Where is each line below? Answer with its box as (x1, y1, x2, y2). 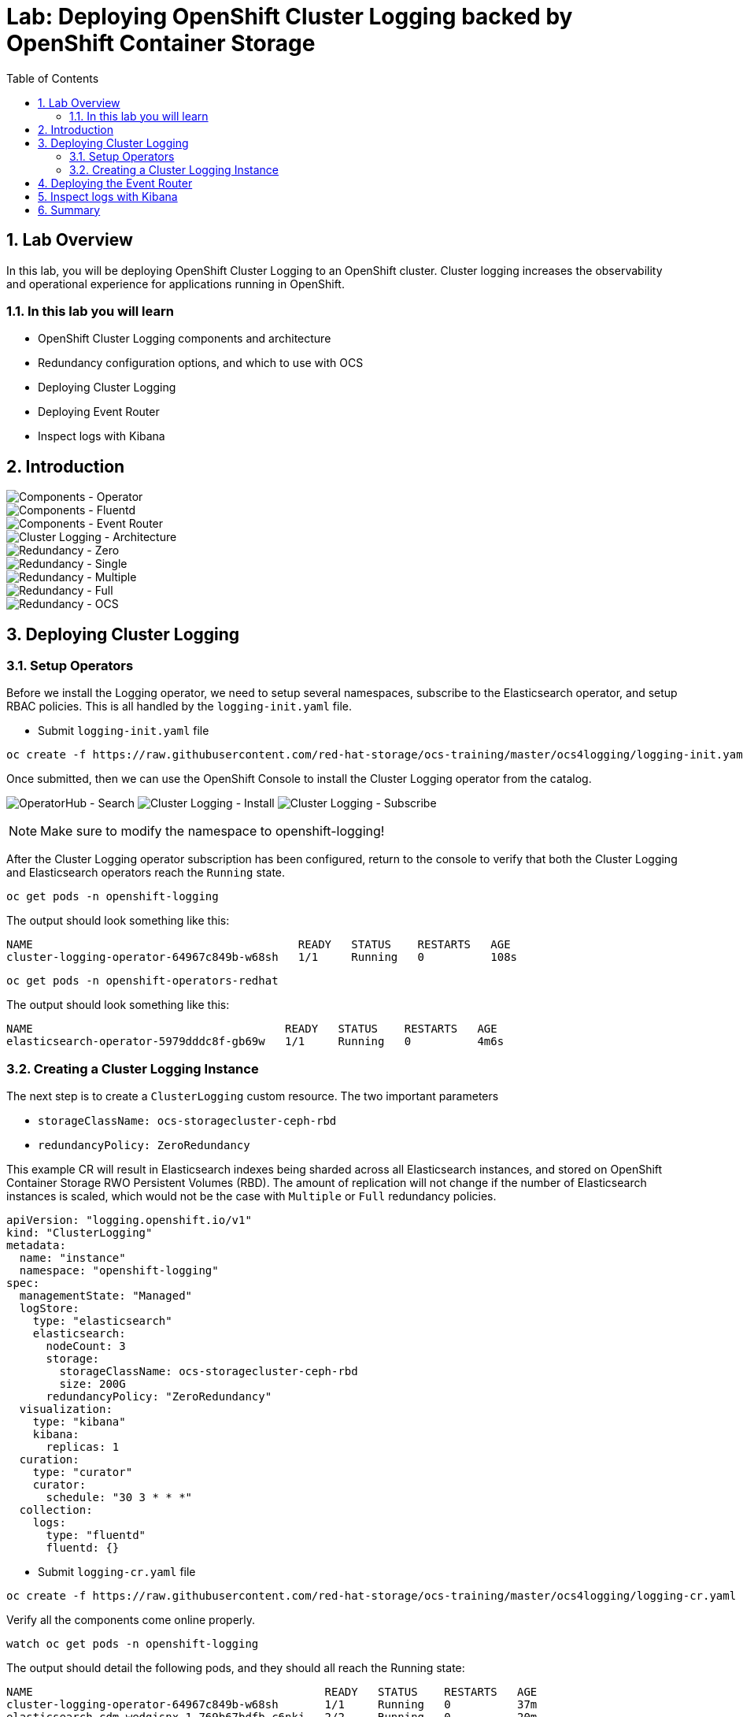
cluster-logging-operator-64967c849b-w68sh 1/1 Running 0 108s (6, 951, 518, 964)
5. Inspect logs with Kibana (38, 189, 178, 203)
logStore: (19, 1302, 79, 1315)
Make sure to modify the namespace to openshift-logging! (40, 823, 385, 840)
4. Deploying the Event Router (38, 176, 193, 190)
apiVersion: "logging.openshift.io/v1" (6, 1214, 252, 1227)
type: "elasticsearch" (32, 1315, 172, 1328)
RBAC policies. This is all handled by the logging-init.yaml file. (6, 699, 353, 714)
